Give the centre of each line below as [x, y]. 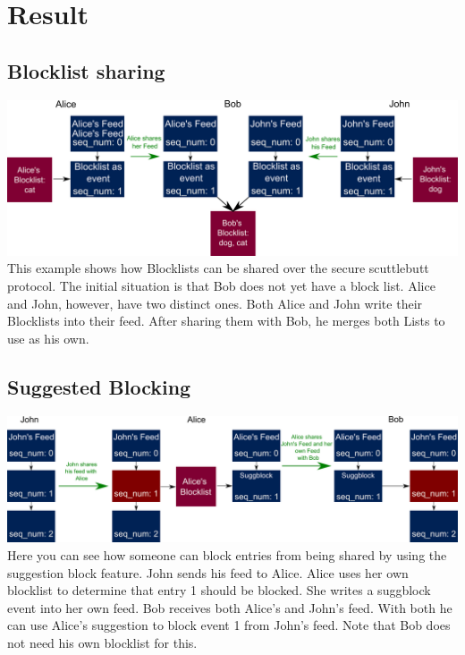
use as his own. [48, 338]
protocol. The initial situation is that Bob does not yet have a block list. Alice [221, 285]
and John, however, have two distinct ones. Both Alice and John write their [215, 303]
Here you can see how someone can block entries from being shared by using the [227, 554]
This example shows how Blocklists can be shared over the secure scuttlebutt [218, 268]
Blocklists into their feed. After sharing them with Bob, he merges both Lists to [226, 321]
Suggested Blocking [99, 386]
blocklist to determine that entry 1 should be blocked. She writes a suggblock [219, 590]
